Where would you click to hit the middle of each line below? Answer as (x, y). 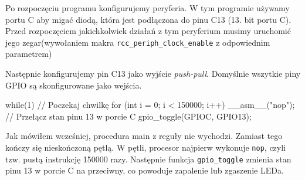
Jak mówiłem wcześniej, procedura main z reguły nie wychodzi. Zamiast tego (144, 136)
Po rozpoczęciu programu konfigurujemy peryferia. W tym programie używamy (148, 8)
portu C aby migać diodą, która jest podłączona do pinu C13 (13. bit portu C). (148, 19)
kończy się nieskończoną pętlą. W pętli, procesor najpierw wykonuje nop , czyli (146, 147)
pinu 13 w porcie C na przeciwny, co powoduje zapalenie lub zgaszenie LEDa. (145, 170)
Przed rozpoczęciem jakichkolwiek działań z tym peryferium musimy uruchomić (148, 31)
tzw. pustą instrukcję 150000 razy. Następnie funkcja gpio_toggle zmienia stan (148, 159)
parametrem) (29, 54)
